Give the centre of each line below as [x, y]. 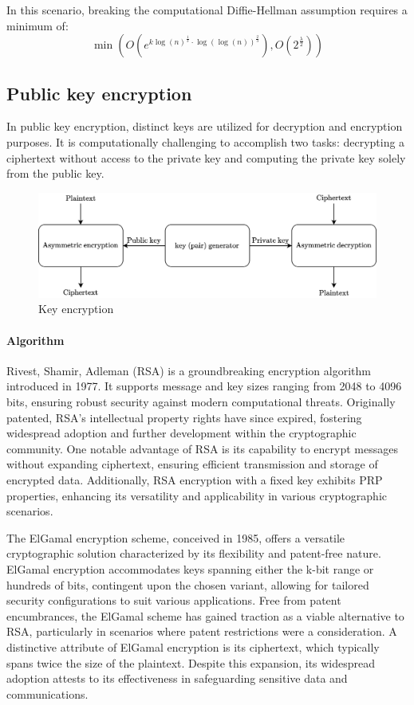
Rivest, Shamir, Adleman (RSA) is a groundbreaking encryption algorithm [189, 370]
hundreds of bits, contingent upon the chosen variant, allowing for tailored [188, 584]
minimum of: [37, 25]
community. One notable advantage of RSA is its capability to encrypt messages [202, 448]
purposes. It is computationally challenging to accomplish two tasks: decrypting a [206, 141]
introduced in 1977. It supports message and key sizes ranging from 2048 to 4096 [204, 386]
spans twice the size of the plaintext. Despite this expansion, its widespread [191, 662]
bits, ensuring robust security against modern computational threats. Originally [201, 402]
